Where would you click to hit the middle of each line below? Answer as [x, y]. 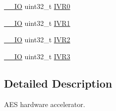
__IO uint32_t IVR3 [37, 56]
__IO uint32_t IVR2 [37, 40]
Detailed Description [58, 83]
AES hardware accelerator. [45, 104]
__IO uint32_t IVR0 [37, 6]
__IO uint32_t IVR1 [37, 23]
